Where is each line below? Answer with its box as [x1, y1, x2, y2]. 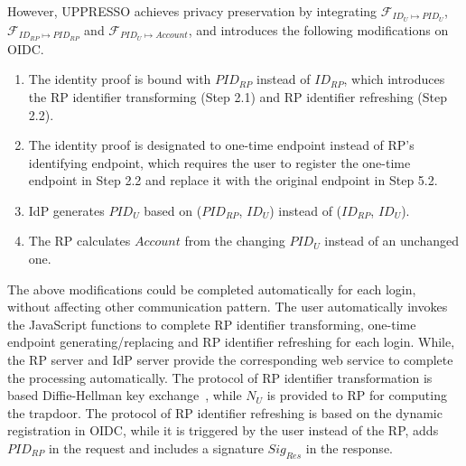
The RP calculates [28, 231, 131, 250]
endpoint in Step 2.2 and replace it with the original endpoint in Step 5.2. [28, 171, 438, 190]
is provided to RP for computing [266, 386, 447, 405]
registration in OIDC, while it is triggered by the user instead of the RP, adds [7, 421, 439, 440]
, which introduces [343, 70, 445, 89]
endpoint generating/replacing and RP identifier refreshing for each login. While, [7, 332, 455, 351]
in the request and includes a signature [48, 439, 264, 457]
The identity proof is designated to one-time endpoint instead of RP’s [28, 135, 415, 154]
